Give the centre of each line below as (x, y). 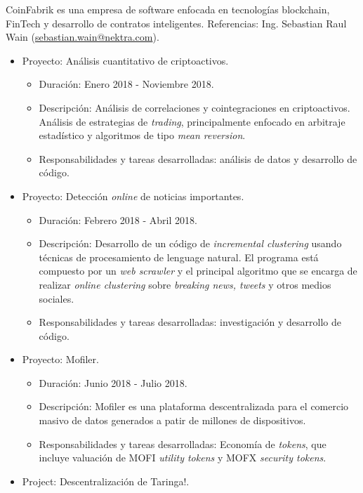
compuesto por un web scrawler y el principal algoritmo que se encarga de (198, 271)
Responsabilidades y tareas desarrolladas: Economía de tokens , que (183, 443)
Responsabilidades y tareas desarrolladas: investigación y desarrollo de (190, 322)
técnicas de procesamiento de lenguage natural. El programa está (179, 257)
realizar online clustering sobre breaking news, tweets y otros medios (185, 284)
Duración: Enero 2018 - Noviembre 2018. (126, 84)
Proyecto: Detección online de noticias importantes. (133, 196)
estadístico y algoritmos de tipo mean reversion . (142, 135)
